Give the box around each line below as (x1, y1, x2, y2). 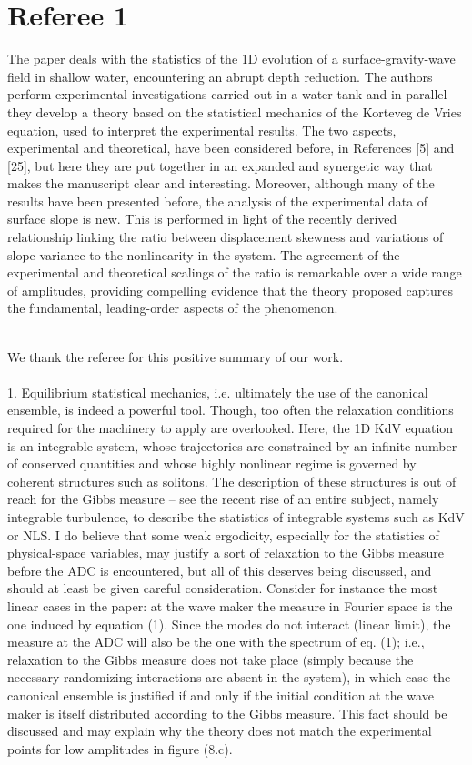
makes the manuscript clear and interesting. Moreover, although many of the (7, 174, 435, 193)
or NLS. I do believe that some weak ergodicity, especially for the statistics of (7, 525, 439, 544)
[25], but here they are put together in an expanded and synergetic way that (7, 156, 433, 175)
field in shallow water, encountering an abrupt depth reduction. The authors (7, 66, 433, 86)
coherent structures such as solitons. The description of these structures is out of (7, 471, 457, 490)
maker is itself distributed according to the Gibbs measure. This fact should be (7, 703, 447, 722)
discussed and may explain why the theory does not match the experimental (7, 721, 432, 740)
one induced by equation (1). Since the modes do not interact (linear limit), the (7, 614, 451, 633)
